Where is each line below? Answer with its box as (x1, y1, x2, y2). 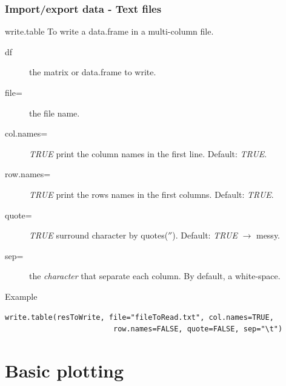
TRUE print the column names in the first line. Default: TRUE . (29, 147, 267, 160)
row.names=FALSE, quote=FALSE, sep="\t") (113, 325, 283, 334)
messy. (256, 229, 281, 242)
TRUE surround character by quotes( (29, 229, 168, 242)
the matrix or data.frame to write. (29, 66, 156, 78)
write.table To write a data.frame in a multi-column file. (5, 25, 214, 38)
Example (5, 289, 38, 302)
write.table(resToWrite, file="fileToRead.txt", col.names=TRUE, (5, 313, 274, 322)
